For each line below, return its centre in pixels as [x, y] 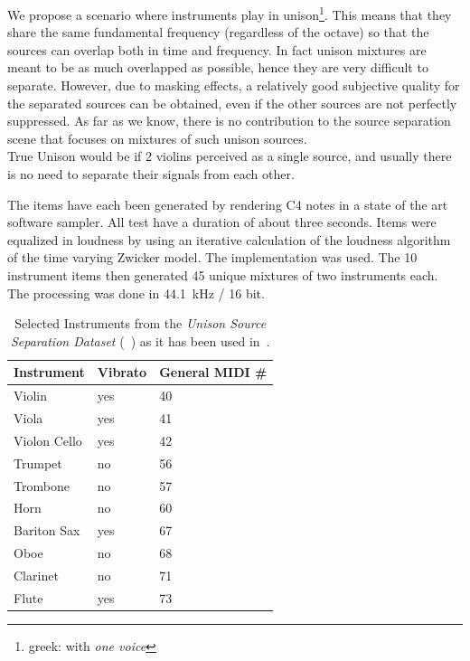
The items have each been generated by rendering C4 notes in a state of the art [228, 204]
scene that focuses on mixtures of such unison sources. [157, 138]
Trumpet [38, 463]
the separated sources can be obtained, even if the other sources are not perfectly [232, 103]
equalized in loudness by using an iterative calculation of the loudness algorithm [229, 239]
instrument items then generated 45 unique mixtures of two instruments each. [223, 274]
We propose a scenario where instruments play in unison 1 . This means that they [230, 13]
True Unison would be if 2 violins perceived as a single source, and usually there [230, 156]
